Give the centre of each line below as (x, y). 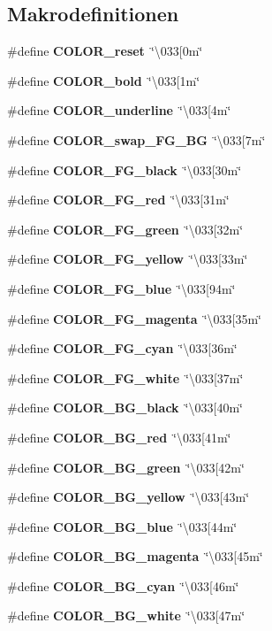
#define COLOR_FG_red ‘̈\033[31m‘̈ (118, 200)
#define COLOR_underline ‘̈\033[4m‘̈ (119, 110)
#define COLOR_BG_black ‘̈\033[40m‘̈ (125, 408)
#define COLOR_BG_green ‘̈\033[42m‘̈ (126, 467)
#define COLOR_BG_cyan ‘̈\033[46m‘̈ (123, 585)
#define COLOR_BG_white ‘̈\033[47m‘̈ (126, 616)
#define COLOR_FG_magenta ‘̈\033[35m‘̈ (134, 318)
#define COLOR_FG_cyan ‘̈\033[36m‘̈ (122, 348)
